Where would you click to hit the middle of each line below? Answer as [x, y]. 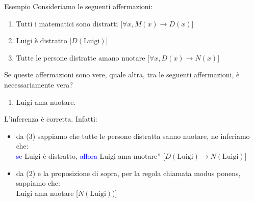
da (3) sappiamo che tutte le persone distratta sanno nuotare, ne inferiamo [133, 136]
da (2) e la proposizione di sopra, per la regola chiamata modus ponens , [128, 173]
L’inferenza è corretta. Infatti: [51, 119]
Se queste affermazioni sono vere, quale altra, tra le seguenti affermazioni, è [122, 75]
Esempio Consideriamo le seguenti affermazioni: [79, 6]
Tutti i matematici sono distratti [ [69, 23]
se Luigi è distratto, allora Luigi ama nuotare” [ [91, 155]
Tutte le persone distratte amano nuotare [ [83, 57]
